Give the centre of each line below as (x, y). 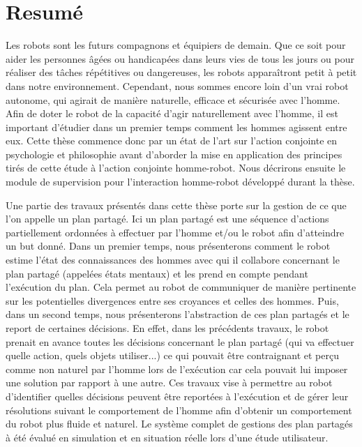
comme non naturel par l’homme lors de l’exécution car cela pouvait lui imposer (177, 369)
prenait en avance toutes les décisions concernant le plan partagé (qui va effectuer (180, 341)
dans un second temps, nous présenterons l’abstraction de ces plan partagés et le (178, 314)
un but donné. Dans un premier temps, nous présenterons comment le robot (168, 246)
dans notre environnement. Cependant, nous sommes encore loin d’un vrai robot (177, 85)
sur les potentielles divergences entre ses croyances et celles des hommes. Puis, (172, 300)
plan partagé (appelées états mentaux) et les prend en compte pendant (157, 273)
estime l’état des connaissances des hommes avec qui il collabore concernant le (173, 260)
